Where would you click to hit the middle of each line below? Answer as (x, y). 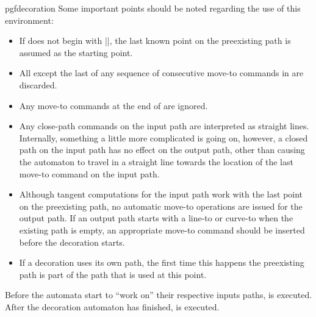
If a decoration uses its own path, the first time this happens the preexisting (162, 262)
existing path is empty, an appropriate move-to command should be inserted (162, 230)
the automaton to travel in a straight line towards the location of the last (156, 161)
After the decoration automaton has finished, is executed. (112, 306)
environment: (29, 20)
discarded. (38, 84)
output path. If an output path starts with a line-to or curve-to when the (156, 218)
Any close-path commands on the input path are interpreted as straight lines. (164, 126)
